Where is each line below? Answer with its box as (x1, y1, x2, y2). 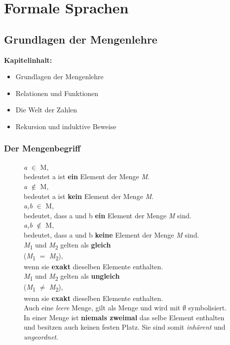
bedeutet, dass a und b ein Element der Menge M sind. (24, 210, 192, 220)
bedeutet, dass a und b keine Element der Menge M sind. (24, 229, 199, 240)
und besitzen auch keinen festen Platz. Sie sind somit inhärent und (24, 322, 226, 332)
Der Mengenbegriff (4, 142, 80, 154)
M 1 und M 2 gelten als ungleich (24, 271, 120, 283)
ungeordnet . (24, 331, 58, 342)
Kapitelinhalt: (4, 54, 52, 65)
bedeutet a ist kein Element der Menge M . (24, 191, 153, 201)
